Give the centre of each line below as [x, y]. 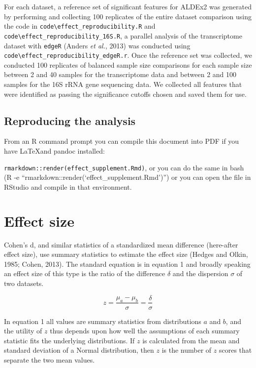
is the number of [187, 350]
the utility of [23, 331]
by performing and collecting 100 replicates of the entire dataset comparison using [128, 16]
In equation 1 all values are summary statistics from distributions [103, 321]
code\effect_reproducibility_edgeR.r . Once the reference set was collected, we [128, 55]
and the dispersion [200, 273]
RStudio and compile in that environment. [68, 186]
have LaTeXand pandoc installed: [54, 150]
